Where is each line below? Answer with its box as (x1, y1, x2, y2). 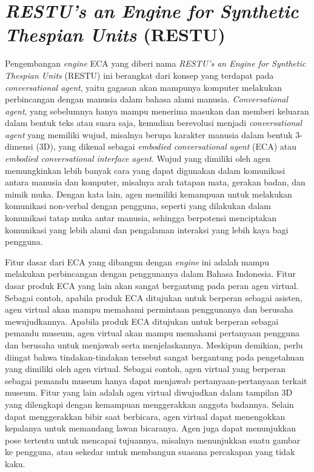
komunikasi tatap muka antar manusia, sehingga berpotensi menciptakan (5, 211, 277, 224)
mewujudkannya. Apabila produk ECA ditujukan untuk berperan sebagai (5, 314, 279, 327)
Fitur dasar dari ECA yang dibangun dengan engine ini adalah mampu (5, 255, 269, 268)
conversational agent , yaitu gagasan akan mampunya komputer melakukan (5, 81, 282, 93)
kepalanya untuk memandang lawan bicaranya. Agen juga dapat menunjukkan (5, 422, 296, 434)
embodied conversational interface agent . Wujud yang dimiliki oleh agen (5, 152, 270, 165)
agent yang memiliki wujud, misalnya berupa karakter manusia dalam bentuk (5, 128, 293, 141)
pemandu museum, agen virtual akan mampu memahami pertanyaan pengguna (5, 327, 299, 339)
